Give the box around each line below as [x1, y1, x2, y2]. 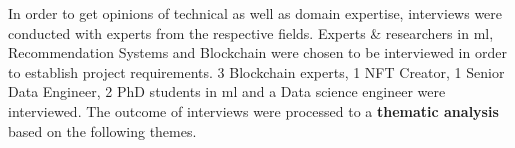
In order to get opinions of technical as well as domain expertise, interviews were [8, 3, 503, 23]
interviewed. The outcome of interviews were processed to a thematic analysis [8, 100, 499, 121]
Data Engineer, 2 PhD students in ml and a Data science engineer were [8, 81, 446, 102]
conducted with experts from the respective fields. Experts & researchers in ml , [8, 22, 494, 43]
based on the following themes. [8, 120, 197, 141]
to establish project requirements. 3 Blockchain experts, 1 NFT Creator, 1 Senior [8, 61, 505, 82]
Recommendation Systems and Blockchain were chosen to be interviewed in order [8, 42, 507, 63]
